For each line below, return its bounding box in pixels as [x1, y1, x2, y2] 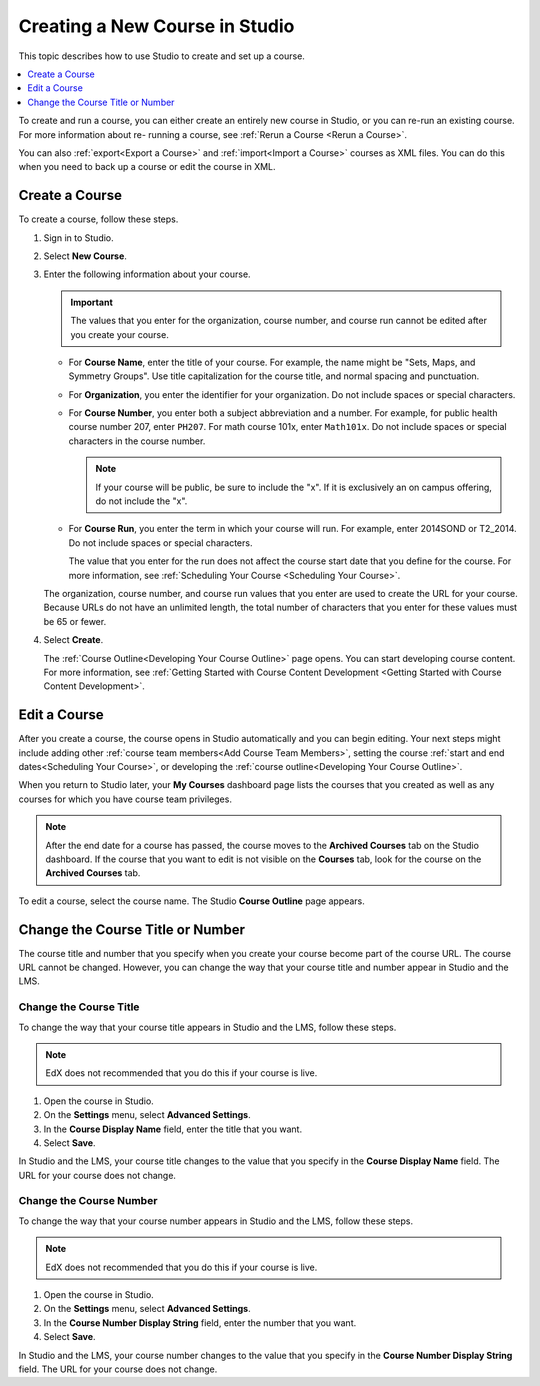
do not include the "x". [95, 495, 188, 507]
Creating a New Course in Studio [18, 15, 295, 37]
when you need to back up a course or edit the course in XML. [18, 161, 276, 173]
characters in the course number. [68, 435, 206, 447]
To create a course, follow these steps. [18, 213, 179, 225]
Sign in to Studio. [43, 231, 114, 244]
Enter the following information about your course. [43, 268, 251, 280]
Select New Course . [43, 250, 127, 262]
